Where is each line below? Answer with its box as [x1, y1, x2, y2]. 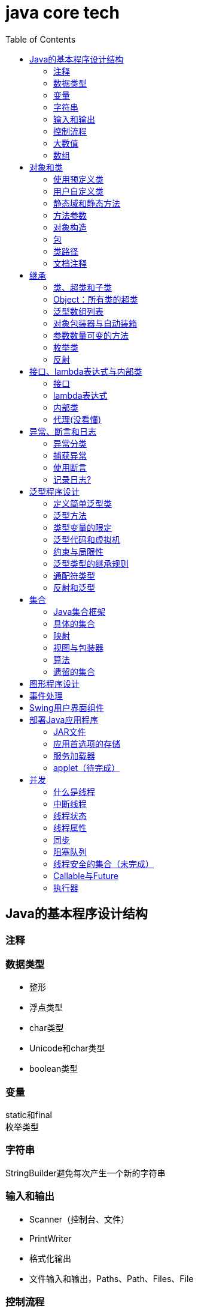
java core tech [5, 2, 120, 23]
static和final [5, 1110, 52, 1120]
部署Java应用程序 [29, 714, 99, 725]
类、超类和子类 [53, 282, 112, 292]
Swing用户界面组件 [29, 702, 104, 713]
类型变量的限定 [53, 522, 112, 533]
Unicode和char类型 [29, 1043, 105, 1054]
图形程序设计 [29, 678, 80, 689]
